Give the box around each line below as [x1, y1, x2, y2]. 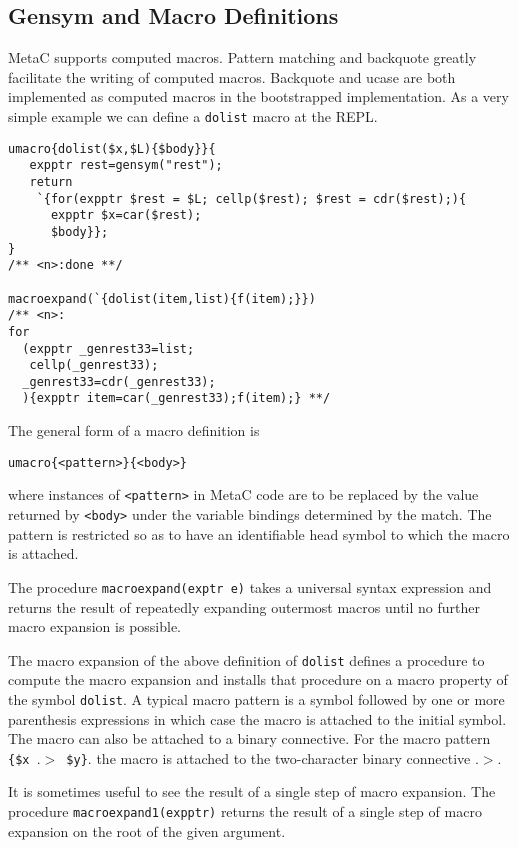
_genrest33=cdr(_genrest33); [22, 374, 216, 389]
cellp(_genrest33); [29, 358, 159, 373]
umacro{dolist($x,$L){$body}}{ [8, 141, 216, 156]
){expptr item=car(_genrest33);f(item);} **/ [22, 391, 331, 406]
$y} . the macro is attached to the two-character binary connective [66, 747, 471, 768]
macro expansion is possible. [8, 616, 182, 637]
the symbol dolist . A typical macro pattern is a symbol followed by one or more [8, 688, 505, 709]
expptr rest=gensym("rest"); [29, 158, 223, 173]
